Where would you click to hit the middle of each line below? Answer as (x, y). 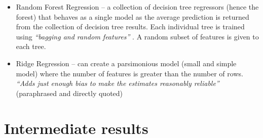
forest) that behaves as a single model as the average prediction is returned (133, 16)
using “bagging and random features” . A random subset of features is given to (137, 36)
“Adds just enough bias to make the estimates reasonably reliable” (118, 83)
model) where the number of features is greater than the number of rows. (129, 73)
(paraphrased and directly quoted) (69, 93)
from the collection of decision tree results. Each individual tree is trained (130, 27)
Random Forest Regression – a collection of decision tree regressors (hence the (137, 7)
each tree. (31, 46)
